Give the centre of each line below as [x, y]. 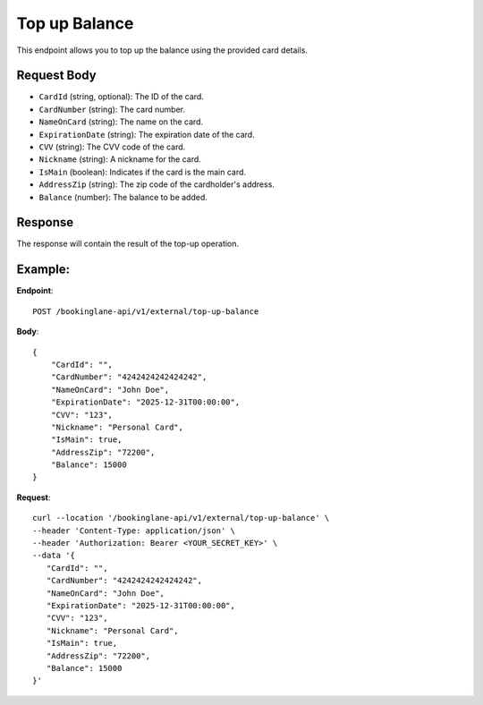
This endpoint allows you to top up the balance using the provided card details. [162, 50]
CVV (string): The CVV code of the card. [112, 147]
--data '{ [54, 556]
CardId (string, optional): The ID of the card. [122, 97]
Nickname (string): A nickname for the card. [120, 159]
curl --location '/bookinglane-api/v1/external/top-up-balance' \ [181, 518]
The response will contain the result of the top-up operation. [128, 244]
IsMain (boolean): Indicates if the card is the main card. [142, 172]
